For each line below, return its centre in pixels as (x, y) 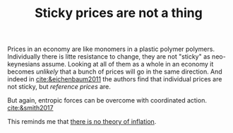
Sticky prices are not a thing (119, 13)
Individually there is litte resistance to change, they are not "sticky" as (109, 57)
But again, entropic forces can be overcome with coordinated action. (107, 100)
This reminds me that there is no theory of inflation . (82, 122)
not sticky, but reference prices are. (59, 87)
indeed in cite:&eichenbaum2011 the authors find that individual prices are (115, 79)
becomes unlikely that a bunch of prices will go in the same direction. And (115, 71)
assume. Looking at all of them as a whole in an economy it (127, 64)
